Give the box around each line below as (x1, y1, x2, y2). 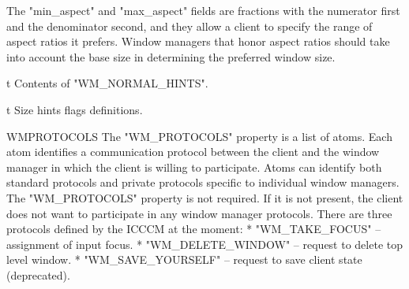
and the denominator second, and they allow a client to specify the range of (6, 17, 373, 34)
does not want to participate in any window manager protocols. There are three (6, 205, 392, 221)
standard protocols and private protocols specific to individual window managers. (6, 174, 400, 191)
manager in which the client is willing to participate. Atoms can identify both (6, 158, 382, 175)
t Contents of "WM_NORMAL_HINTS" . (6, 75, 208, 91)
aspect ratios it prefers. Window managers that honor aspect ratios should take (6, 33, 390, 50)
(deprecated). (6, 266, 70, 283)
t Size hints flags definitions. (6, 101, 143, 117)
